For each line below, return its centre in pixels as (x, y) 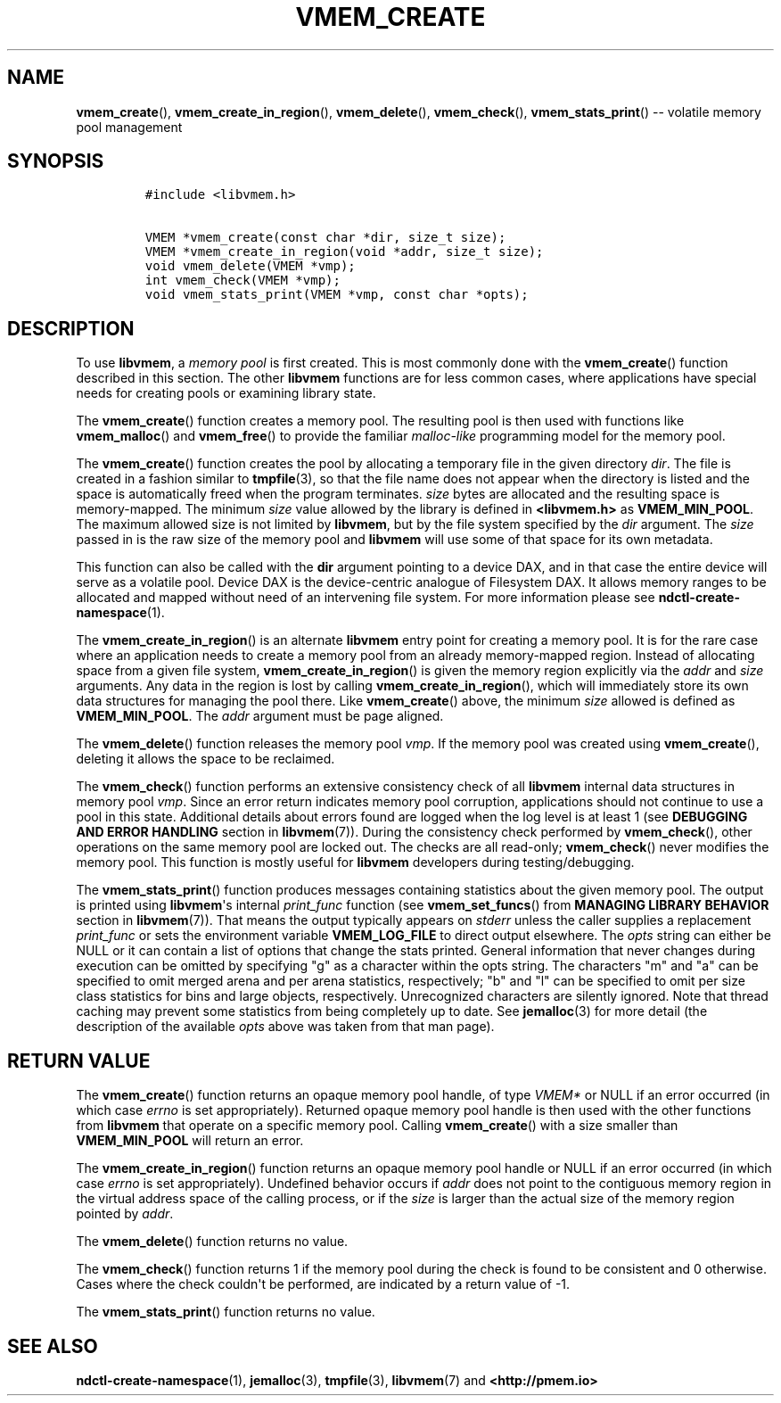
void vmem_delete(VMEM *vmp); (250, 266)
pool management (129, 127)
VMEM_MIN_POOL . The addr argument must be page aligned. (260, 716)
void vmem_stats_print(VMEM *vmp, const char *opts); (337, 295)
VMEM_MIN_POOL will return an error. (190, 1141)
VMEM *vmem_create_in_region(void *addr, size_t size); (344, 252)
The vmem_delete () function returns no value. (212, 1242)
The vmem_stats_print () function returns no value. (226, 1312)
